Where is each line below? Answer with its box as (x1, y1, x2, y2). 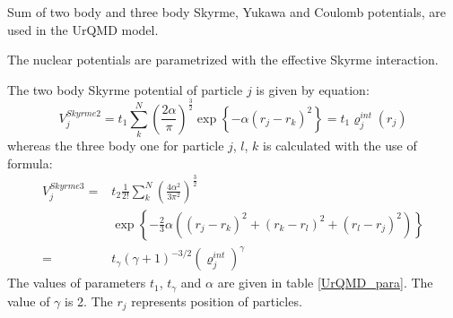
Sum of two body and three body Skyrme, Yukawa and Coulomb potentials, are (7, 3, 447, 21)
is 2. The (65, 291, 113, 310)
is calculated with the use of (263, 136, 417, 155)
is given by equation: (256, 80, 370, 99)
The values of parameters (7, 273, 146, 292)
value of (7, 291, 50, 310)
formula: (7, 153, 53, 172)
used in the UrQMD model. (7, 20, 159, 39)
